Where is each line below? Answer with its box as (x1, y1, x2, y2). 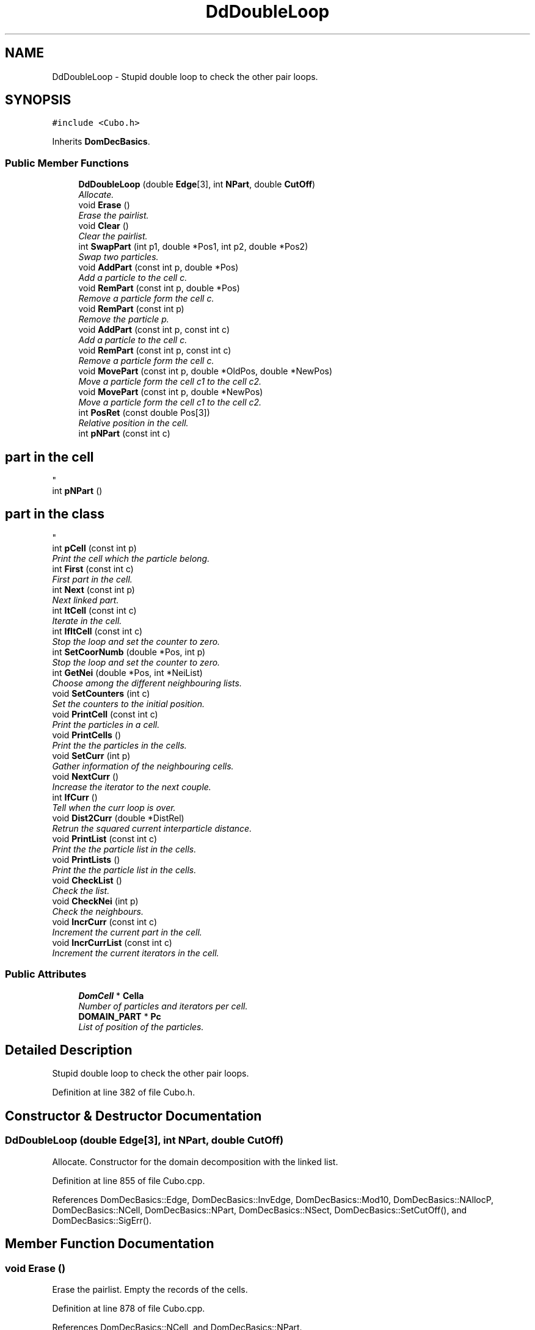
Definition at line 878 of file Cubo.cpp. (52, 1303, 205, 1314)
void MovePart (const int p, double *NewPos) (78, 387, 263, 398)
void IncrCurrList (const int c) (52, 937, 172, 948)
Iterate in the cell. (52, 615, 122, 626)
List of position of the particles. (78, 1021, 204, 1032)
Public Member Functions (5, 156, 129, 169)
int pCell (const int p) (52, 542, 137, 553)
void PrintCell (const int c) (52, 708, 158, 719)
